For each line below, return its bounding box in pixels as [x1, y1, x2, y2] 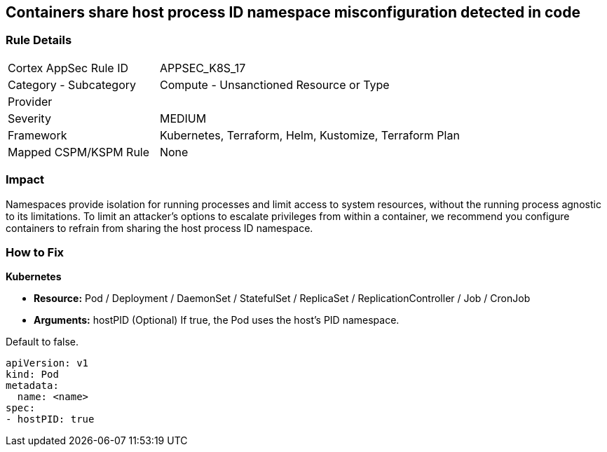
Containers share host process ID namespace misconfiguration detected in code [6, 4, 580, 21]
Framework [8, 128, 67, 142]
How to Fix [6, 245, 64, 259]
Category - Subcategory [8, 77, 136, 92]
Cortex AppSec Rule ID [8, 60, 129, 75]
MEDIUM [159, 111, 207, 125]
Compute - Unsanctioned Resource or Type [159, 77, 390, 92]
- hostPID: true [6, 413, 95, 425]
